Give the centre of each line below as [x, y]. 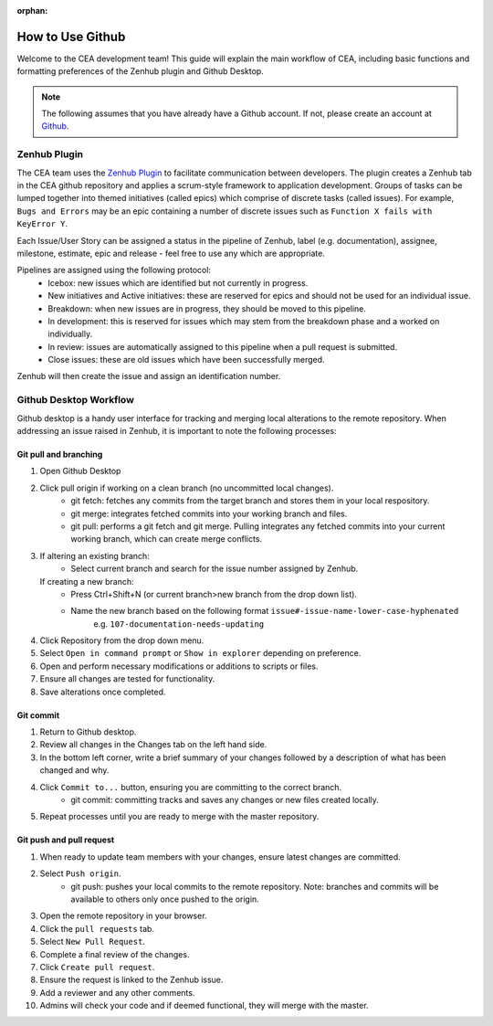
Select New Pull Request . [93, 942]
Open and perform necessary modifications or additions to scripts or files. [179, 666]
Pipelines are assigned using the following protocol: [114, 270]
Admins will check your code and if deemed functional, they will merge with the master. [204, 1006]
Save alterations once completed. [103, 692]
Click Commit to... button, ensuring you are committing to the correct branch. [191, 787]
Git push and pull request [66, 840]
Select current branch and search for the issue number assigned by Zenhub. [215, 569]
